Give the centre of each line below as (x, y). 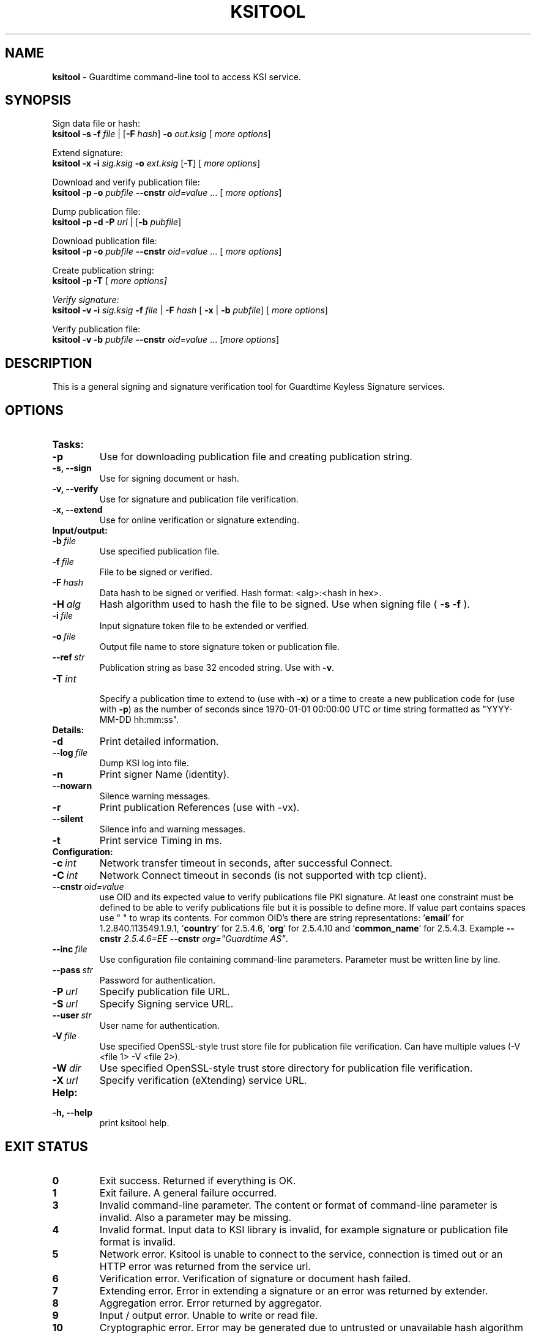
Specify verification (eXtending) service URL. (203, 1081)
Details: (68, 730)
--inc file (70, 949)
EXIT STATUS (47, 1146)
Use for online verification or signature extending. (199, 520)
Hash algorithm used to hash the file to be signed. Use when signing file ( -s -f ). (285, 604)
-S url (65, 1004)
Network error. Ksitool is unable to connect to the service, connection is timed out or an (301, 1254)
